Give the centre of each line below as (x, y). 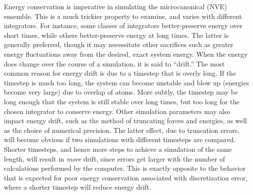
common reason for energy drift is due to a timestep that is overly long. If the (120, 73)
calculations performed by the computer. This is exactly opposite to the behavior (125, 168)
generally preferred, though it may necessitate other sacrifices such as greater (119, 44)
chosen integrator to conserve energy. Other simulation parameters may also (117, 111)
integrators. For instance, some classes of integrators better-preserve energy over (123, 25)
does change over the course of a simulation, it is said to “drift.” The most (114, 63)
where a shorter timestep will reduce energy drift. (78, 187)
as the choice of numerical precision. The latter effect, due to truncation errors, (122, 130)
